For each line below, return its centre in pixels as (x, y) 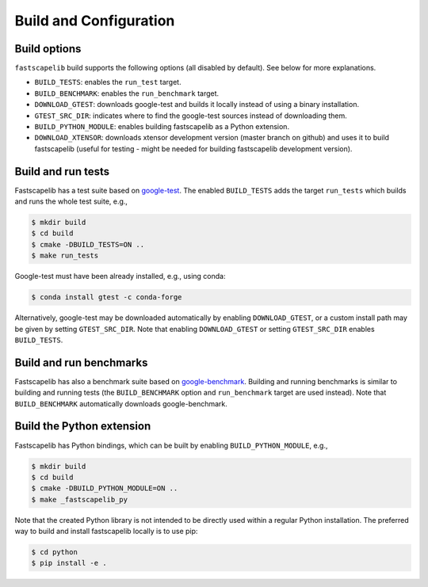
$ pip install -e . (69, 563)
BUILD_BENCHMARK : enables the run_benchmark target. (127, 93)
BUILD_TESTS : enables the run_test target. (108, 82)
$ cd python (55, 552)
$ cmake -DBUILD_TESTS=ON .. (88, 244)
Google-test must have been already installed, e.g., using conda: (120, 276)
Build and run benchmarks (81, 362)
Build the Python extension (83, 427)
